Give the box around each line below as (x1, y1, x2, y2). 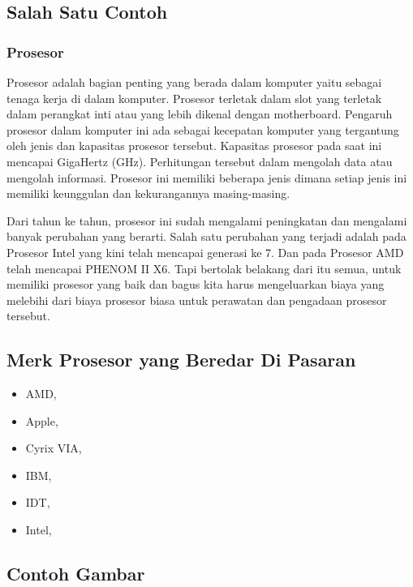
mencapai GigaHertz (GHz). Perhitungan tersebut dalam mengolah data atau (6, 152, 393, 169)
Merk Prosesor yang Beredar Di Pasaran (6, 347, 356, 372)
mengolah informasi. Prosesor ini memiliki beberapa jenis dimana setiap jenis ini (6, 169, 407, 186)
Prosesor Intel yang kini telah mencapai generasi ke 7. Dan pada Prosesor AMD (6, 243, 404, 260)
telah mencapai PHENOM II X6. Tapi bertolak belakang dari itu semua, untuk (6, 259, 402, 276)
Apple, (25, 412, 58, 429)
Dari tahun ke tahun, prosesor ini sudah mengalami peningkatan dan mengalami (6, 212, 407, 229)
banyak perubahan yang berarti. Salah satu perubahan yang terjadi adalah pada (6, 228, 407, 245)
